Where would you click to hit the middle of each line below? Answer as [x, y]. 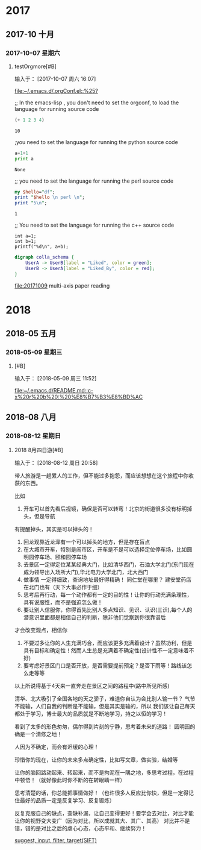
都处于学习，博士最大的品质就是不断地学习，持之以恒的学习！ [91, 714]
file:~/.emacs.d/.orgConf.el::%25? [56, 90]
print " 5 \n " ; [31, 203]
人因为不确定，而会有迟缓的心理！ [57, 747]
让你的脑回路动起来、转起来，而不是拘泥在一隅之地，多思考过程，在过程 [104, 773]
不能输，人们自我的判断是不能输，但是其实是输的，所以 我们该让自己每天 [105, 707]
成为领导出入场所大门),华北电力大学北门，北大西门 [86, 572]
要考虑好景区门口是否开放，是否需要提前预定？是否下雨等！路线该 [105, 666]
